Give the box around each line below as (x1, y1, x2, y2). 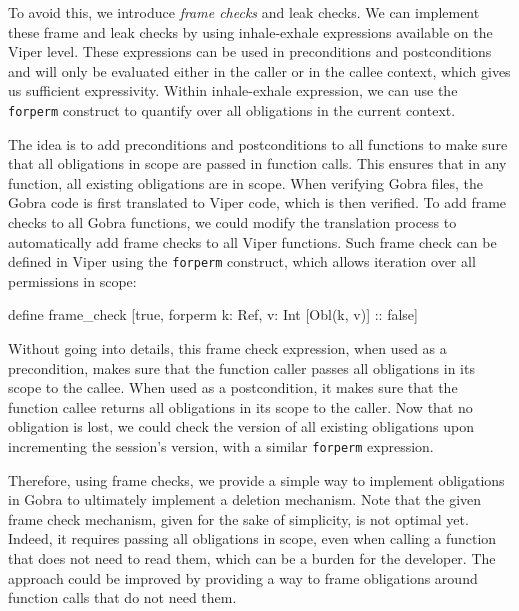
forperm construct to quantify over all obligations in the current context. (8, 99, 456, 120)
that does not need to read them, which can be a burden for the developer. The (8, 548, 496, 569)
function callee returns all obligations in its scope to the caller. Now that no (8, 396, 473, 417)
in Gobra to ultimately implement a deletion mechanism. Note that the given (8, 489, 482, 510)
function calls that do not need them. (8, 587, 237, 608)
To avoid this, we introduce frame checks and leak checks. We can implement (8, 2, 480, 22)
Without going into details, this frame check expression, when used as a (8, 338, 447, 359)
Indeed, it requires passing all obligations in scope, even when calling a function (8, 528, 497, 549)
